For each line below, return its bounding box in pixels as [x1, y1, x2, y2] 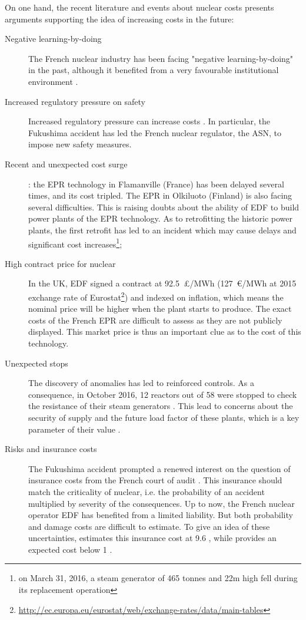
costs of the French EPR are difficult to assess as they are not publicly [28, 314, 282, 326]
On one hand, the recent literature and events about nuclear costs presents [5, 1, 274, 13]
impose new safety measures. [28, 138, 132, 150]
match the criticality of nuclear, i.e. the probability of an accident [28, 485, 265, 497]
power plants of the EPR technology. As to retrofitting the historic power [28, 212, 293, 225]
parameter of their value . [28, 423, 121, 435]
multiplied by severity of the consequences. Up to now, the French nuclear [28, 497, 295, 509]
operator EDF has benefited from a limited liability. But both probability [28, 509, 293, 521]
